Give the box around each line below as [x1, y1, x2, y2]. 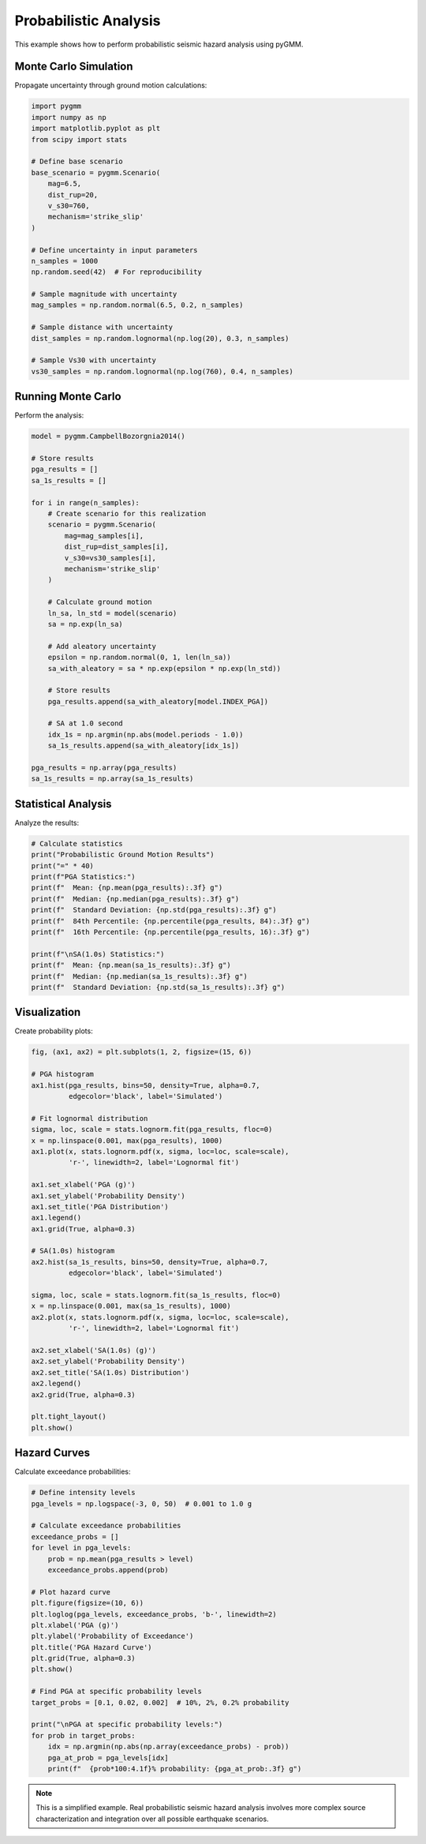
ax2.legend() [31, 1379, 82, 1389]
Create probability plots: [14, 1026, 94, 1036]
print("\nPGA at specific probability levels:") [31, 1720, 223, 1729]
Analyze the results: [14, 818, 80, 827]
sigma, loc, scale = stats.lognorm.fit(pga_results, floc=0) [31, 1125, 273, 1134]
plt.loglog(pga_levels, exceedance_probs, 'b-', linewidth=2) [31, 1610, 277, 1618]
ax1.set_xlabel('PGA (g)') [31, 1180, 136, 1190]
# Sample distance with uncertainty [31, 323, 174, 332]
